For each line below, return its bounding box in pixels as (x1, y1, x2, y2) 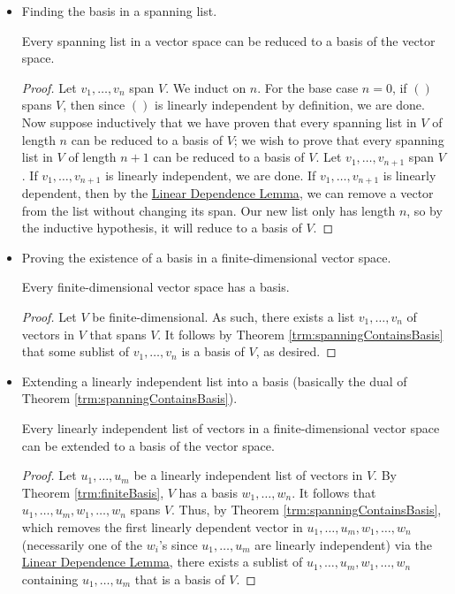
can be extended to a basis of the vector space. (21, 436, 275, 454)
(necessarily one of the (21, 535, 143, 553)
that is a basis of (134, 569, 225, 588)
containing (21, 569, 79, 588)
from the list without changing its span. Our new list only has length (21, 201, 396, 219)
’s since (158, 535, 198, 553)
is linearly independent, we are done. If (105, 165, 316, 184)
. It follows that (292, 483, 376, 501)
